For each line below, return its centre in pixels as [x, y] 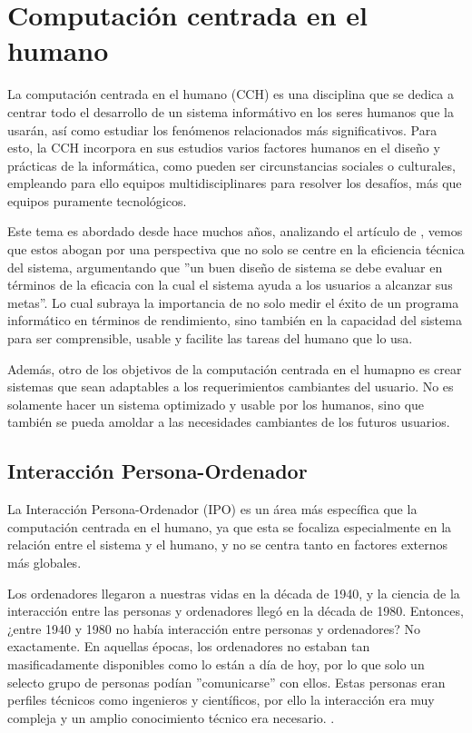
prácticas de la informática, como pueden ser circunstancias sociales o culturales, [231, 165]
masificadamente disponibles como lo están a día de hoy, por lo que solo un [216, 664]
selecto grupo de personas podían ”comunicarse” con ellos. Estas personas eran [226, 682]
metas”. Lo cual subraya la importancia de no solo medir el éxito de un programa [233, 302]
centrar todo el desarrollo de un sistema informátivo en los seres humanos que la [231, 111]
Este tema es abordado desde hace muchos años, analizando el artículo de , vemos [235, 231]
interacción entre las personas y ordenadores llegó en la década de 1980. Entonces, [236, 611]
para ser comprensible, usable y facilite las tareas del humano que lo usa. [210, 338]
